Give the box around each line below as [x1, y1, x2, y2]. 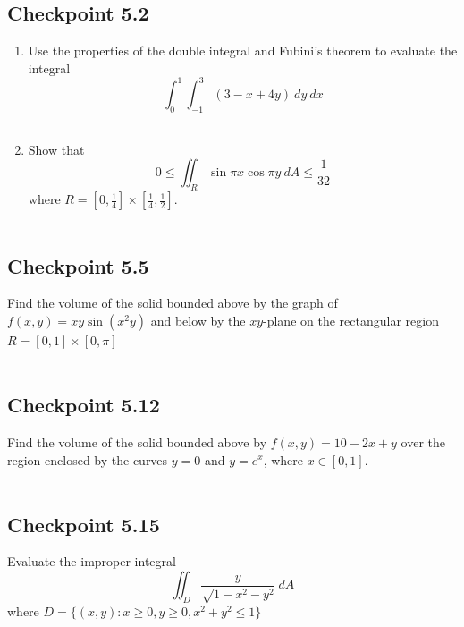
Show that [28, 140, 85, 158]
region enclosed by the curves [7, 450, 168, 469]
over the [401, 432, 446, 451]
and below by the [150, 311, 246, 330]
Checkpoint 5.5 [7, 251, 149, 279]
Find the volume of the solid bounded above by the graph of [7, 293, 338, 312]
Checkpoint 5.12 [7, 391, 160, 419]
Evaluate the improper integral [7, 552, 176, 571]
